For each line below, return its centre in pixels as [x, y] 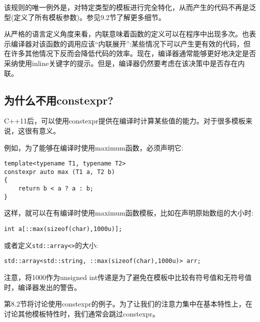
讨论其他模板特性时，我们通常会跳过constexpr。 [82, 313]
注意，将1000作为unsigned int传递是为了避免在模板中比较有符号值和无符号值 [128, 277]
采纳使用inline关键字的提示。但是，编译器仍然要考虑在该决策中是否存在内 [124, 63]
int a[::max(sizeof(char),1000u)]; [63, 229]
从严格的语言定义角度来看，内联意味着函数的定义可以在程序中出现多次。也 [126, 34]
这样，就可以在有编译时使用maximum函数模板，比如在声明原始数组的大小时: [129, 213]
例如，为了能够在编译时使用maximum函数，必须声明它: [94, 147]
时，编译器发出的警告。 [42, 287]
